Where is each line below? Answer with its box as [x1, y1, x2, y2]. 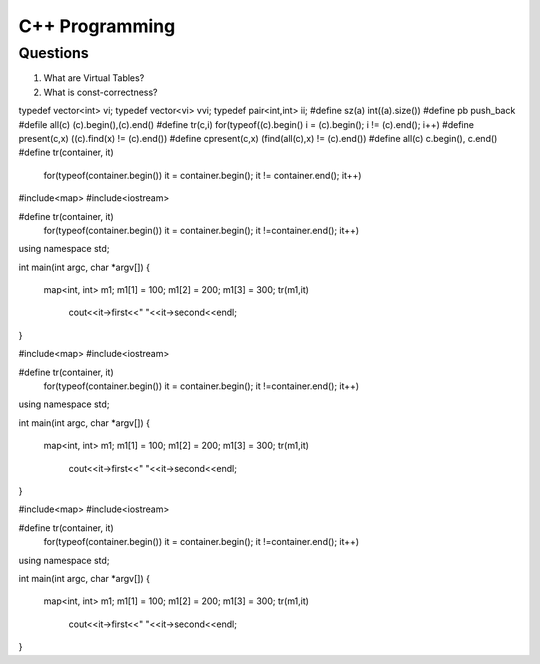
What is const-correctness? [43, 86, 158, 98]
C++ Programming [18, 15, 176, 37]
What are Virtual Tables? [43, 72, 145, 84]
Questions [18, 44, 89, 62]
